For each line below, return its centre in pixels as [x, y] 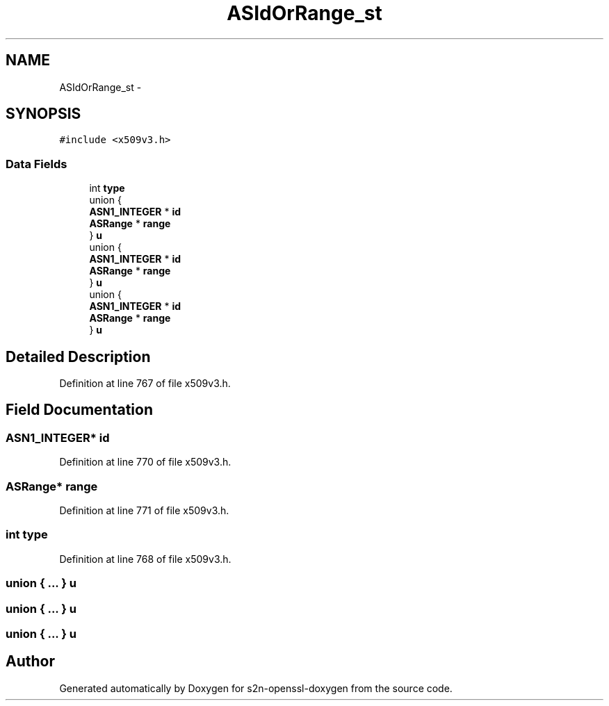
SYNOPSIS [43, 114]
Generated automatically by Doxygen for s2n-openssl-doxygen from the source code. [256, 688]
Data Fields [36, 164]
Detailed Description [78, 356]
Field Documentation [79, 410]
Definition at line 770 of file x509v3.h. [145, 462]
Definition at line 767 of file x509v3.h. [145, 384]
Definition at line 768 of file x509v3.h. [145, 559]
